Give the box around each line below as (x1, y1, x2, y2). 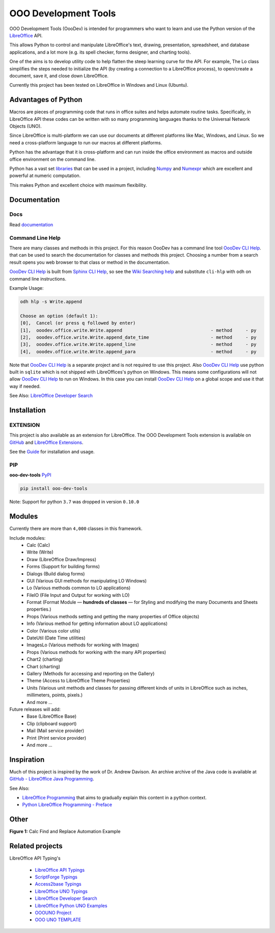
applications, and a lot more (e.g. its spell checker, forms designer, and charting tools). (9, 49, 191, 55)
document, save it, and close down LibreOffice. (9, 72, 109, 79)
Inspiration (9, 755, 45, 764)
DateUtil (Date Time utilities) (26, 635, 86, 641)
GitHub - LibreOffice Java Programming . (9, 776, 94, 782)
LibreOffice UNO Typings (35, 888, 88, 894)
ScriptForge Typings (35, 874, 77, 880)
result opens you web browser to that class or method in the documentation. (9, 259, 170, 265)
